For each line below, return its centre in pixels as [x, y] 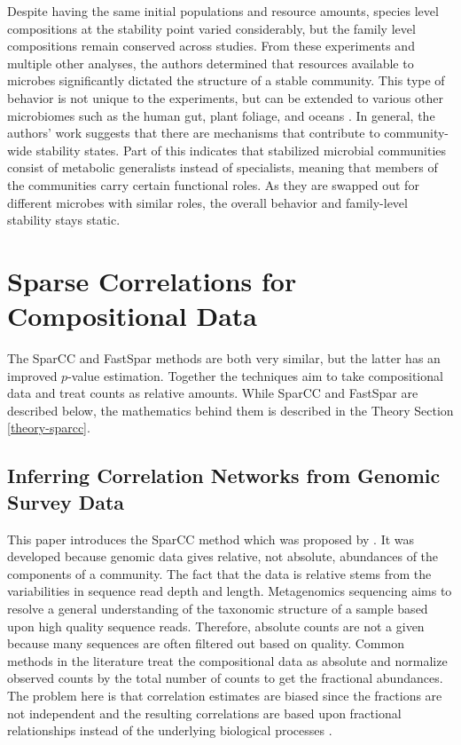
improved [32, 375]
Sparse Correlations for [152, 280]
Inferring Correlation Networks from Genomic [224, 476]
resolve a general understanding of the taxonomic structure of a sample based [218, 608]
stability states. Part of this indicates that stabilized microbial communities [241, 150]
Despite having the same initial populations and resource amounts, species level [223, 11]
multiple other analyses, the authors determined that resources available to [211, 63]
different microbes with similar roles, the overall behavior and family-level [207, 202]
